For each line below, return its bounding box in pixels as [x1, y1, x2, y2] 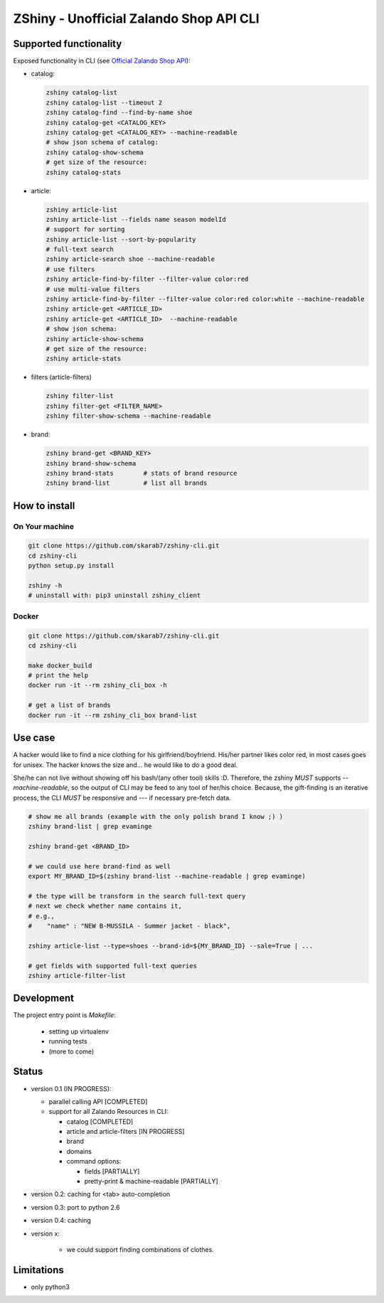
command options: [66, 1157, 122, 1166]
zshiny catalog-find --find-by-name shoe [46, 109, 193, 117]
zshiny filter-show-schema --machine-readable [46, 412, 211, 420]
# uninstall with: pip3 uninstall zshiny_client [28, 591, 201, 600]
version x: [31, 1229, 60, 1238]
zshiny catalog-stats [46, 168, 122, 176]
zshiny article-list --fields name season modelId [46, 215, 227, 223]
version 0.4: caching [31, 1216, 92, 1225]
